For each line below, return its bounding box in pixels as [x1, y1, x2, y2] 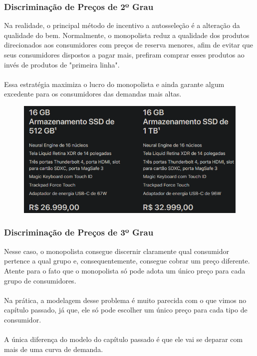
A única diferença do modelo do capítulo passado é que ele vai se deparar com [4, 334, 243, 344]
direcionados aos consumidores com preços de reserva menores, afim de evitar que [4, 39, 253, 50]
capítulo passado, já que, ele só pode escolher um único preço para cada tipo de [4, 304, 248, 315]
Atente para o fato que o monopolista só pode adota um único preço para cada [4, 265, 246, 275]
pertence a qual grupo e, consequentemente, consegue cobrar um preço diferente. [4, 255, 250, 266]
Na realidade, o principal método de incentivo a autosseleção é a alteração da [4, 20, 240, 30]
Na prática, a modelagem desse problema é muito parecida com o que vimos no [4, 294, 247, 305]
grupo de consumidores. [4, 275, 76, 285]
